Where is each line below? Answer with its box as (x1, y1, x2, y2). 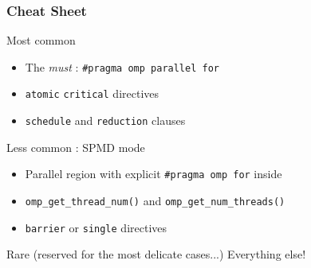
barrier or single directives (25, 219, 167, 235)
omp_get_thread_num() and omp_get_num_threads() (25, 192, 285, 209)
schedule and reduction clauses (25, 112, 186, 129)
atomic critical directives (25, 85, 159, 102)
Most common (6, 32, 76, 49)
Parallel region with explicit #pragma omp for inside (25, 165, 282, 182)
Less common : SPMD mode (6, 138, 145, 155)
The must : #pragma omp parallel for (25, 58, 219, 75)
